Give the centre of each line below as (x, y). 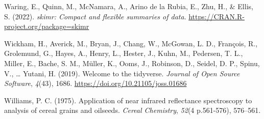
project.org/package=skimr (47, 26)
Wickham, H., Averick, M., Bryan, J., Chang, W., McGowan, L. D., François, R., (131, 43)
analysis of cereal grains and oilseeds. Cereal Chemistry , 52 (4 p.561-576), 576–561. (133, 110)
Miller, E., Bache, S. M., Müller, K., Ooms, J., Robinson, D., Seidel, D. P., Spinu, (132, 63)
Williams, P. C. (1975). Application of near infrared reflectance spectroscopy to (128, 100)
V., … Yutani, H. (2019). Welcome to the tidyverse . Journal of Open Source (122, 73)
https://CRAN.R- (217, 16)
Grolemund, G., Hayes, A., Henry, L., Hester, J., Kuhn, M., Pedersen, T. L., (124, 53)
